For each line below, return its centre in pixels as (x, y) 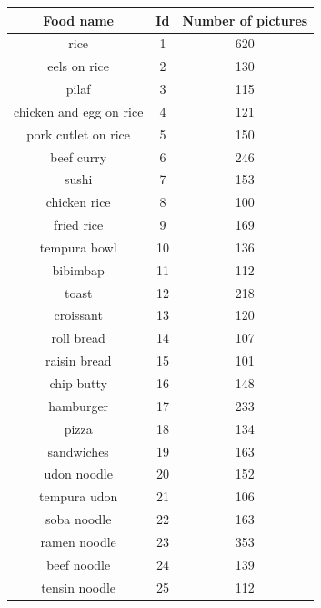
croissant (78, 315)
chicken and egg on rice (79, 111)
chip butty (78, 383)
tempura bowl (78, 247)
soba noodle (78, 519)
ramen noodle (78, 541)
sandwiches (78, 451)
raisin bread (78, 361)
